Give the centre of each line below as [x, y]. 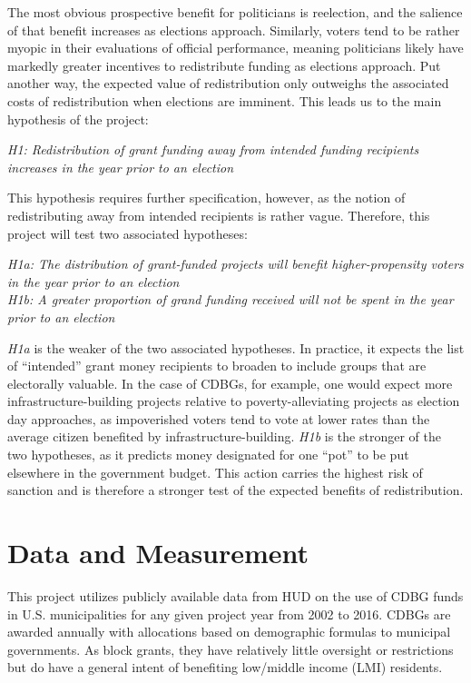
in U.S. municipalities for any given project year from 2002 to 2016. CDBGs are [229, 614]
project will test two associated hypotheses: [128, 233]
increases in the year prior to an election [121, 167]
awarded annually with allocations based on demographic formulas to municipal [229, 632]
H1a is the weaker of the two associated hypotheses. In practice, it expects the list [236, 347]
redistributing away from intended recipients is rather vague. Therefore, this [219, 215]
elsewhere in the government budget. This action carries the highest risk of [215, 472]
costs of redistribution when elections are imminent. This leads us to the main [225, 100]
